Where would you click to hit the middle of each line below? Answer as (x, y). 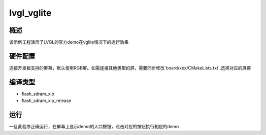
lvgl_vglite (30, 13)
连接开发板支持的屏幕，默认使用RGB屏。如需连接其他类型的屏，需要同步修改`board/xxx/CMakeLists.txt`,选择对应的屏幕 (130, 68)
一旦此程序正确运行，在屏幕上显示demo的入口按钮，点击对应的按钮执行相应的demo (94, 127)
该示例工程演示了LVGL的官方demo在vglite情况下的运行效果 (69, 42)
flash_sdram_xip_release (46, 101)
